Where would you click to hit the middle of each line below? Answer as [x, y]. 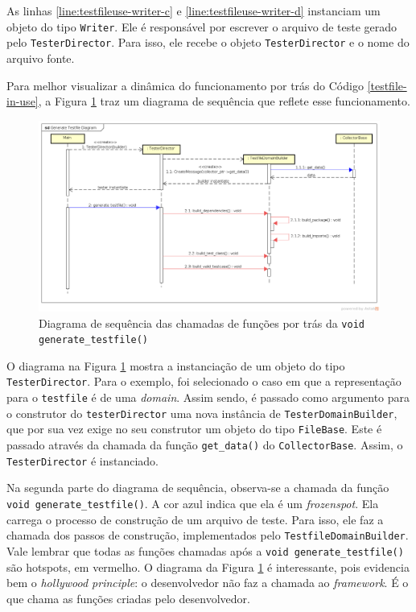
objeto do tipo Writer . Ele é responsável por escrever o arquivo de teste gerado [202, 26]
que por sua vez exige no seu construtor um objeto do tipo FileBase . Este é [194, 429]
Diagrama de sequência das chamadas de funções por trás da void [202, 323]
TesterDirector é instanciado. [82, 460]
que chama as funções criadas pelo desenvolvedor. [128, 598]
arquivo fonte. [41, 58]
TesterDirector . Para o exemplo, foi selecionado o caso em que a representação [204, 381]
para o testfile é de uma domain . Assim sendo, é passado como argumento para [208, 397]
